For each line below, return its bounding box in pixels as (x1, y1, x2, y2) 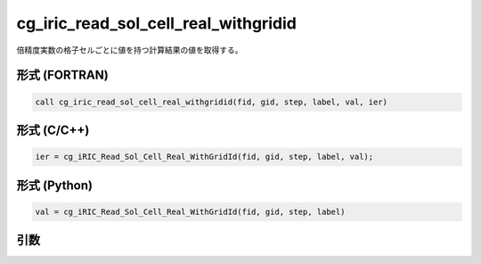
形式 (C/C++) (16, 122, 90, 137)
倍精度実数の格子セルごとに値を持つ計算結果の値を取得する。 (16, 45, 243, 55)
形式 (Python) (16, 177, 94, 193)
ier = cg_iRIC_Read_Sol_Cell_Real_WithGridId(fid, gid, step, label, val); (35, 152, 374, 162)
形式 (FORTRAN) (16, 68, 109, 83)
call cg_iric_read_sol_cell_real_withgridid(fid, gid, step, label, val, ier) (35, 96, 387, 107)
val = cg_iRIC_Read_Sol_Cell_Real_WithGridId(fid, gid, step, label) (35, 206, 346, 217)
